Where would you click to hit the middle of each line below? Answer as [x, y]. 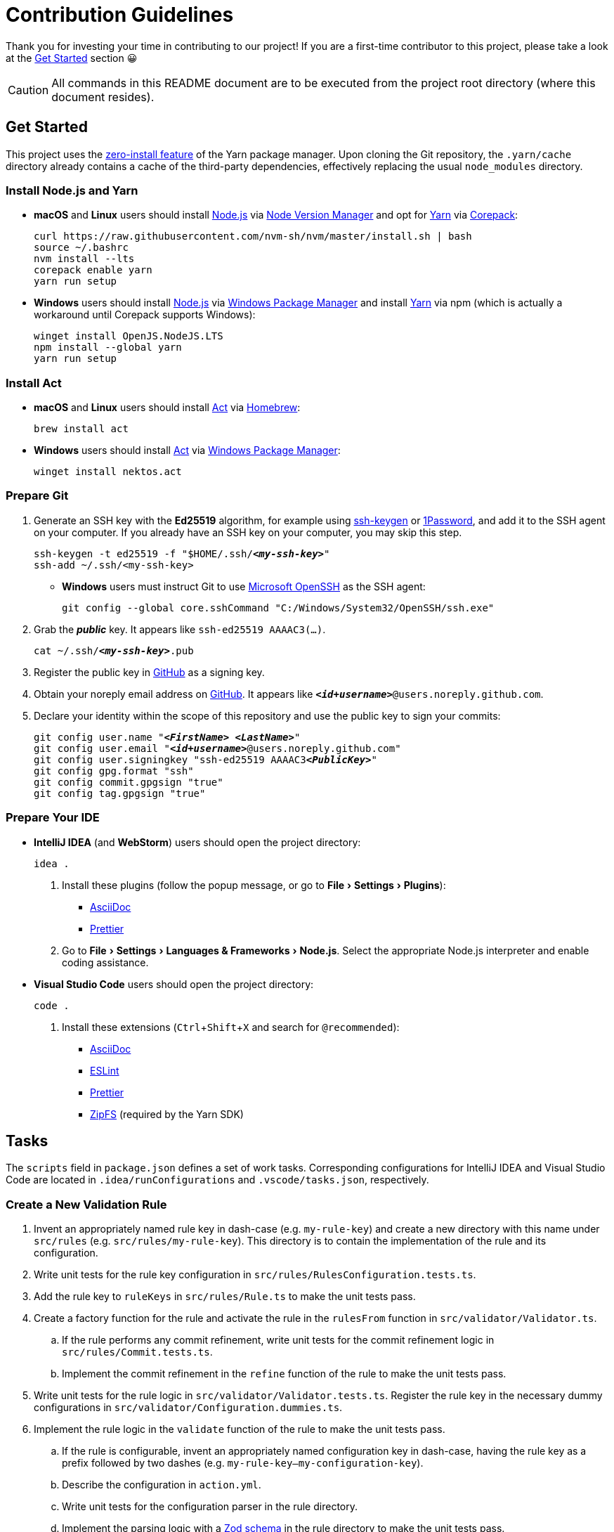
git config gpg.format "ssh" [114, 771]
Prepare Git [37, 496]
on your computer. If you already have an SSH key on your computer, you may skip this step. [248, 532]
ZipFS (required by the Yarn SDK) [167, 1114]
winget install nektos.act [108, 472]
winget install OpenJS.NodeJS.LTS [129, 336]
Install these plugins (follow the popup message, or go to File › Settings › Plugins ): [254, 885]
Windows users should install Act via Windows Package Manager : [187, 450]
